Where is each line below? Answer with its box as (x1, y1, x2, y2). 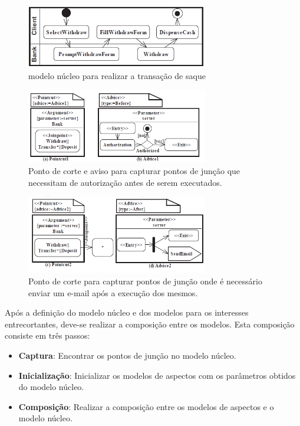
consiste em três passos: (5, 329, 90, 342)
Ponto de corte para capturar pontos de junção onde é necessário (28, 275, 262, 287)
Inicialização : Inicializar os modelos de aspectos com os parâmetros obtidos (18, 369, 296, 381)
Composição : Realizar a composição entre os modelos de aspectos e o (18, 400, 274, 412)
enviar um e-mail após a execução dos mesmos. (28, 286, 198, 299)
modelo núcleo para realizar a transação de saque (28, 69, 206, 81)
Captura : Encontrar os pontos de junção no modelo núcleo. (18, 349, 236, 362)
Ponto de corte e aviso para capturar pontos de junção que (28, 165, 240, 177)
